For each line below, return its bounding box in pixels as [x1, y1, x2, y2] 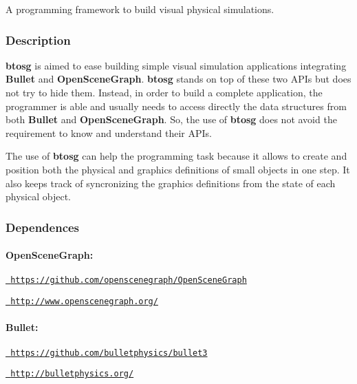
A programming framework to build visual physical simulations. [6, 2, 274, 16]
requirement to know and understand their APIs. [6, 125, 212, 140]
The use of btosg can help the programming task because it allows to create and [6, 149, 347, 163]
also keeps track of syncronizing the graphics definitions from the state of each [6, 175, 336, 190]
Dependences [6, 218, 80, 235]
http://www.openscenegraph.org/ [10, 297, 158, 307]
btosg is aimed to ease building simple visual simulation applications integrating [6, 58, 347, 72]
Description [6, 31, 71, 48]
